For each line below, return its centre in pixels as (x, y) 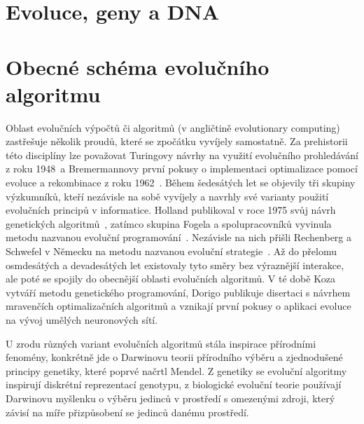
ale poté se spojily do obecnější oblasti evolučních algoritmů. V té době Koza (170, 279)
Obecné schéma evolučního (138, 66)
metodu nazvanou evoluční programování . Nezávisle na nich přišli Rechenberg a (179, 237)
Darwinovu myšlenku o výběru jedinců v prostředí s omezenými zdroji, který (170, 398)
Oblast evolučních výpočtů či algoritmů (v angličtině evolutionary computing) (173, 127)
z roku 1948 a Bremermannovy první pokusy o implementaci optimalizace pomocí (182, 169)
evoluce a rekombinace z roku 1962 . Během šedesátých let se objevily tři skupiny (181, 183)
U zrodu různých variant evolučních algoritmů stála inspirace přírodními (161, 343)
